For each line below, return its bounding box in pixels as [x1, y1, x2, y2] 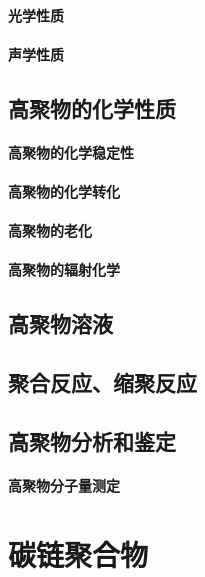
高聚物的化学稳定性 [8, 141, 134, 162]
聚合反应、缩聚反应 [8, 367, 197, 398]
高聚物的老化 [8, 220, 92, 241]
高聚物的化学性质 [8, 92, 176, 123]
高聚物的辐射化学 [8, 259, 120, 280]
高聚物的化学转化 [8, 180, 120, 201]
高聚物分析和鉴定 [8, 425, 176, 456]
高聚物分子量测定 [8, 474, 120, 495]
